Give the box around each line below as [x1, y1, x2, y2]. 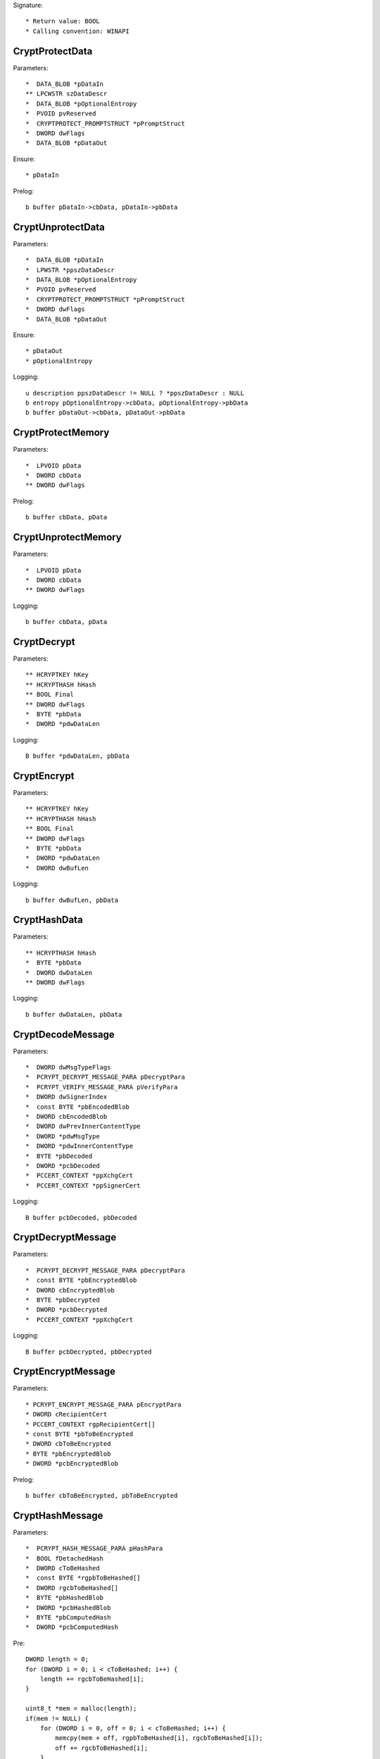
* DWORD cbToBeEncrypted [25, 1440, 111, 1448]
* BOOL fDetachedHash [25, 1554, 104, 1562]
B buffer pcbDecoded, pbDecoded [25, 1214, 137, 1221]
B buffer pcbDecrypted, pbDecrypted [25, 1347, 152, 1356]
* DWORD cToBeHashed [25, 1564, 100, 1573]
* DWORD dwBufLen [25, 864, 89, 872]
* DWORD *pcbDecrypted [25, 1306, 108, 1314]
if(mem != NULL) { [25, 1714, 89, 1722]
